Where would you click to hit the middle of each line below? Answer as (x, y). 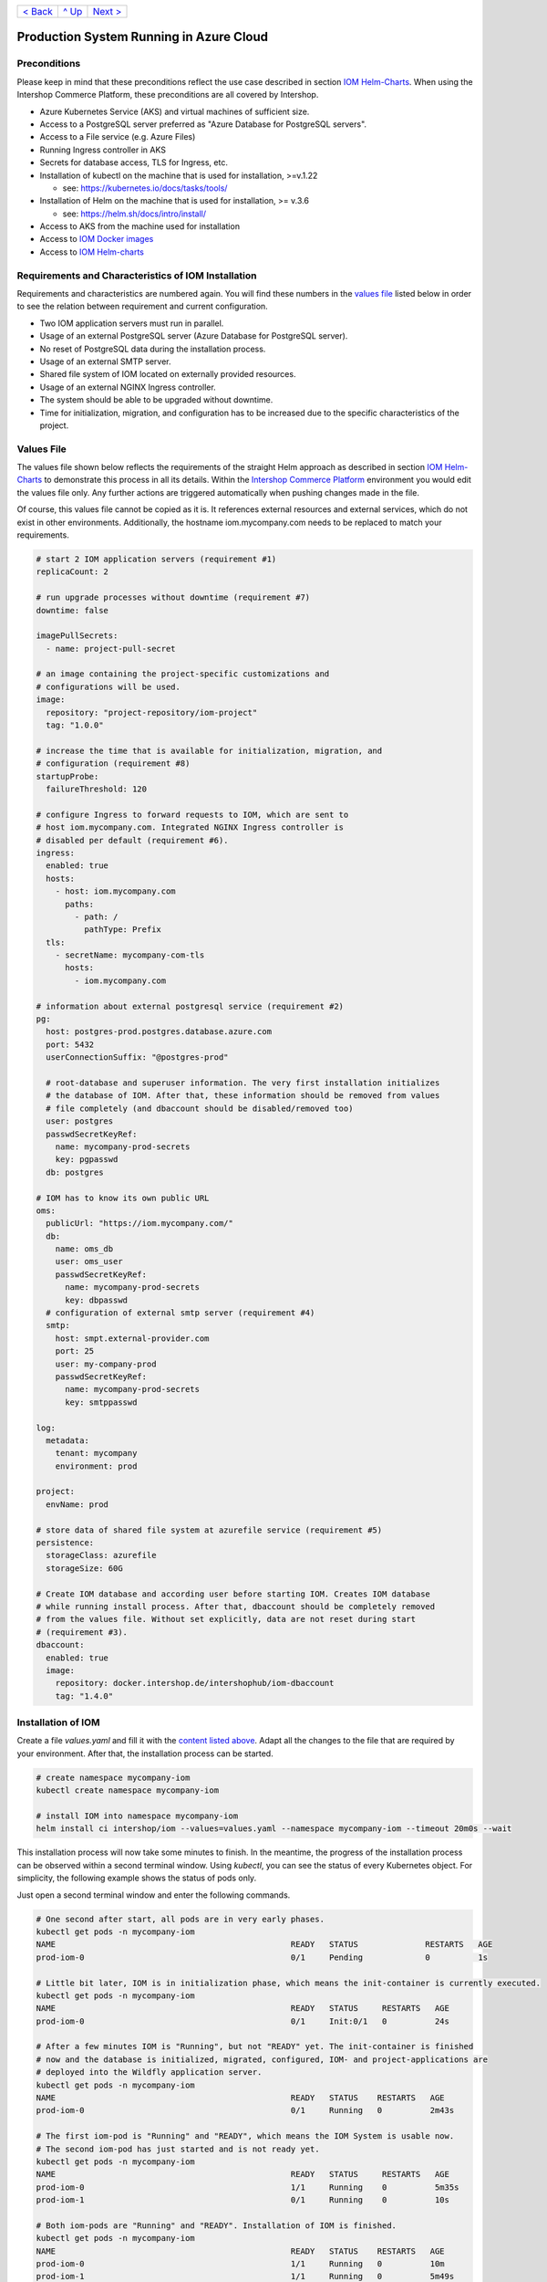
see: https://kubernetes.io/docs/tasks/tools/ (145, 188)
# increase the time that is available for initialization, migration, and (209, 750)
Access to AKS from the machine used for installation (140, 226)
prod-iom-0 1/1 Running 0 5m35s (248, 2187)
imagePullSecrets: (77, 636)
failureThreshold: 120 (97, 789)
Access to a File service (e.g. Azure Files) (118, 137)
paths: (80, 904)
